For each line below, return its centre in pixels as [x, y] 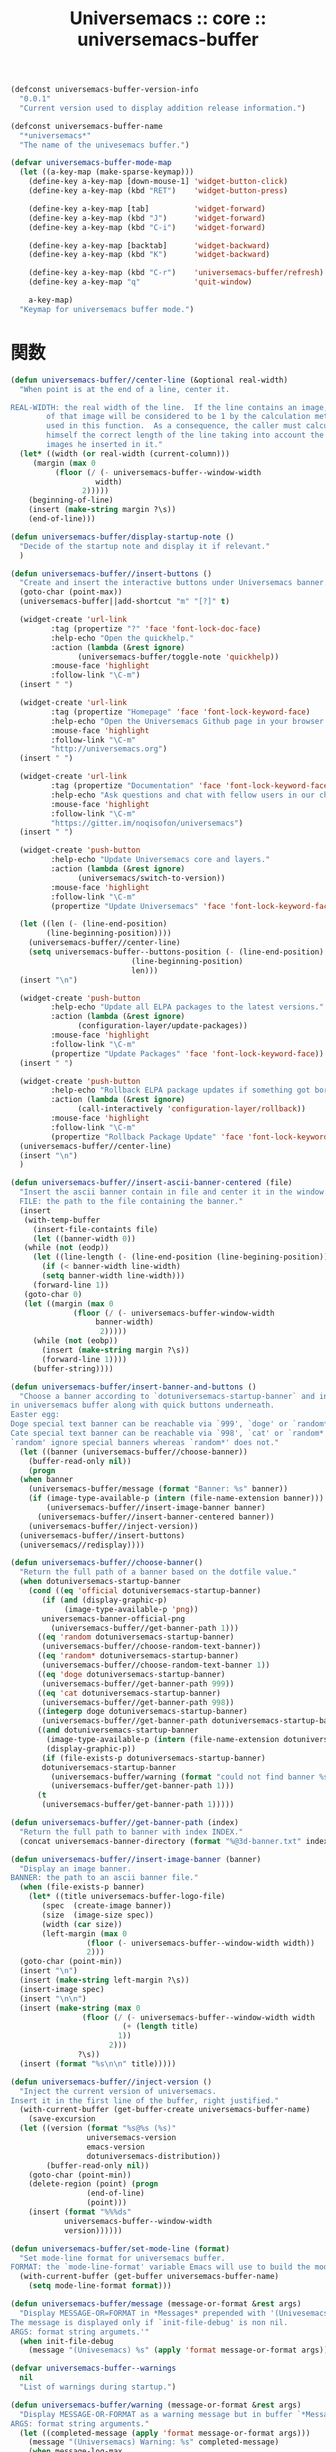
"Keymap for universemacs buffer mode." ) [107, 309]
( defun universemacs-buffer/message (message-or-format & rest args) [156, 2304]
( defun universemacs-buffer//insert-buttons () [111, 573]
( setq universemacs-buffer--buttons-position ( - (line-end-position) [176, 952]
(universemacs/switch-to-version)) [151, 878]
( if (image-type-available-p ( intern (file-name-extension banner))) [176, 1498]
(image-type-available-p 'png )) [131, 1609]
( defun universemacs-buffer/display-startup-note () [122, 537]
